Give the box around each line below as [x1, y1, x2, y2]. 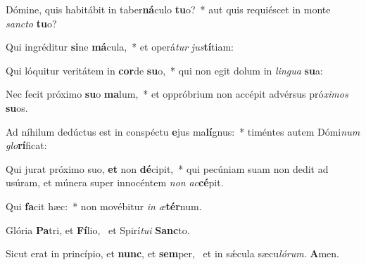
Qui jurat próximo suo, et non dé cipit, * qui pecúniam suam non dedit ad [6, 161, 329, 176]
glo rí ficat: [6, 138, 47, 153]
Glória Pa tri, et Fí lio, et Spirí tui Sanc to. [6, 222, 190, 237]
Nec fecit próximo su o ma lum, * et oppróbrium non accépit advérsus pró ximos [6, 86, 348, 101]
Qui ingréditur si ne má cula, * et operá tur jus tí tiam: [6, 39, 234, 54]
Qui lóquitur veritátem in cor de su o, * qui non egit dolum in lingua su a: [6, 63, 323, 77]
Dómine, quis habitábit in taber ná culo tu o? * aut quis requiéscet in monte [6, 2, 331, 16]
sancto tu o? [6, 15, 57, 30]
